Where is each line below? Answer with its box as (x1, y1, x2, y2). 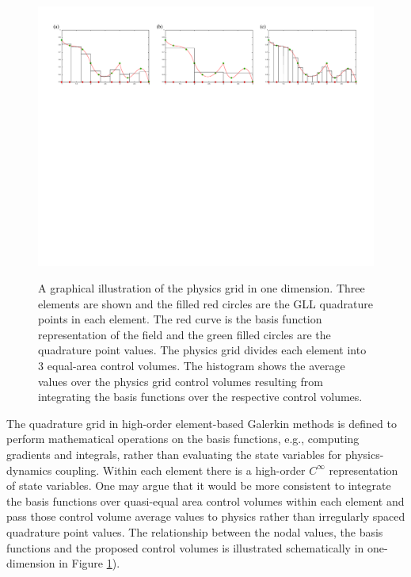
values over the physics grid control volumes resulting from (38, 373, 323, 389)
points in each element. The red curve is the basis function (38, 311, 322, 327)
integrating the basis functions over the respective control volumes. (38, 388, 363, 405)
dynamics (6, 461, 52, 478)
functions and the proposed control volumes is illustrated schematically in (6, 539, 364, 556)
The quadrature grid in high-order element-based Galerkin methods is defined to (6, 415, 397, 431)
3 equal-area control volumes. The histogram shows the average (38, 357, 345, 374)
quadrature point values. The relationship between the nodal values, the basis (6, 524, 383, 541)
